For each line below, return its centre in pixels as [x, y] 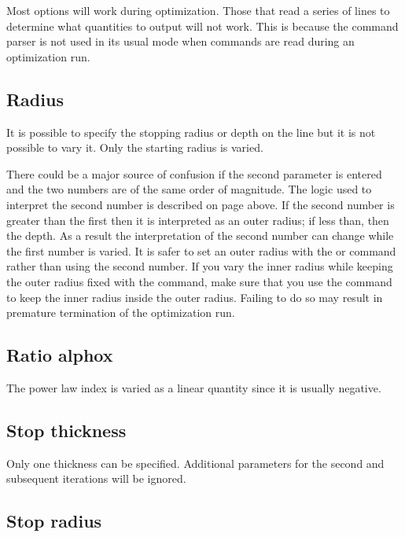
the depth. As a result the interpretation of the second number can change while [200, 235]
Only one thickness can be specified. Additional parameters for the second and [195, 463]
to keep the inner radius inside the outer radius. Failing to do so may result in [195, 297]
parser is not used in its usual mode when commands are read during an [180, 41]
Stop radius [54, 521]
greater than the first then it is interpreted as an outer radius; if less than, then [198, 220]
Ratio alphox [60, 355]
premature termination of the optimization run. [121, 313]
